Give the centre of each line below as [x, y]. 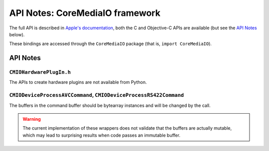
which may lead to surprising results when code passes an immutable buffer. [101, 135]
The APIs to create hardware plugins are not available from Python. [78, 82]
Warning [32, 119]
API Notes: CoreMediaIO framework [85, 13]
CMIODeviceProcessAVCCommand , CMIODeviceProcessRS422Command [97, 95]
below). [17, 34]
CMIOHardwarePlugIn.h [40, 72]
